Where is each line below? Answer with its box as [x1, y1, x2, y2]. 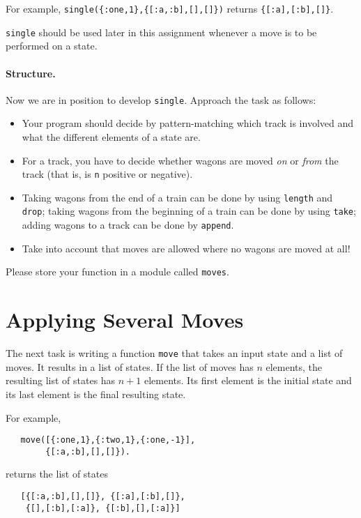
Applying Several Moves [6, 305, 244, 334]
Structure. [6, 66, 56, 80]
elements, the [266, 359, 322, 374]
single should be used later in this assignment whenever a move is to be [6, 24, 317, 39]
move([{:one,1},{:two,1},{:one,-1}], [20, 435, 196, 445]
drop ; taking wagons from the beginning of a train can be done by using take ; [22, 204, 356, 218]
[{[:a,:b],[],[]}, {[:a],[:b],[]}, [20, 492, 185, 502]
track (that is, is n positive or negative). [22, 167, 193, 181]
